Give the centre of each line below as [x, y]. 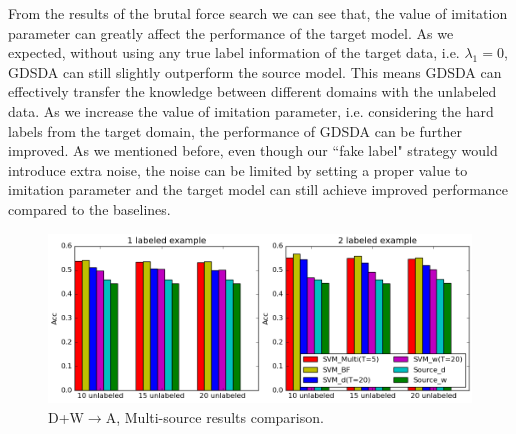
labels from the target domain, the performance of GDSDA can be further [235, 130]
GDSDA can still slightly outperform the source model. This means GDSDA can [255, 71]
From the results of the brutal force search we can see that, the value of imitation [258, 13]
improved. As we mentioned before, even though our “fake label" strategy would [253, 150]
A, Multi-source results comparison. [214, 416]
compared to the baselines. [89, 208]
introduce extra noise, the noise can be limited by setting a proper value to [238, 169]
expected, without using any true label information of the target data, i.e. [234, 52]
